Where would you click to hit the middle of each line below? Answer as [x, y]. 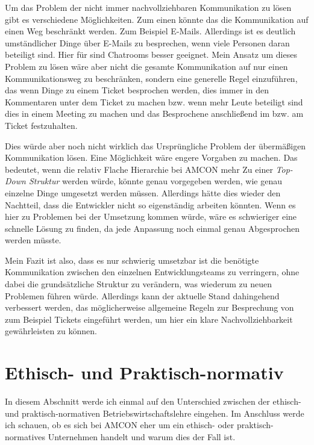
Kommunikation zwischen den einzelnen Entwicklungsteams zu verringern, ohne [152, 272]
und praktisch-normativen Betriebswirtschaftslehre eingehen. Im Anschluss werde [155, 413]
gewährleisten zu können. [51, 331]
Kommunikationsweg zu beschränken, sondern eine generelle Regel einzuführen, [151, 78]
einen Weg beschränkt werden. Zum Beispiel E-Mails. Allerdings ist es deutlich [150, 31]
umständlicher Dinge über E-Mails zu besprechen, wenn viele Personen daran [147, 42]
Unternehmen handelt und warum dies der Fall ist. [142, 436]
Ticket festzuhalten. [41, 125]
